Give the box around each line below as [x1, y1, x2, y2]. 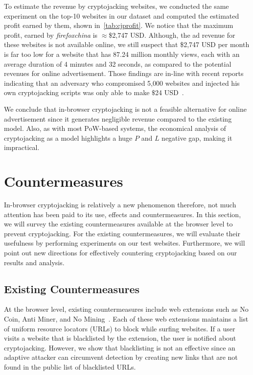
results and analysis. [4, 257, 65, 267]
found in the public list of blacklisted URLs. [4, 361, 136, 372]
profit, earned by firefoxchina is [4, 29, 98, 40]
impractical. [4, 142, 40, 152]
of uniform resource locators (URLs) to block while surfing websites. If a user [4, 323, 235, 333]
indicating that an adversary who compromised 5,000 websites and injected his [4, 77, 240, 88]
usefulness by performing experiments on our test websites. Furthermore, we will [4, 238, 245, 248]
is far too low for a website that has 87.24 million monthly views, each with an [4, 49, 240, 59]
